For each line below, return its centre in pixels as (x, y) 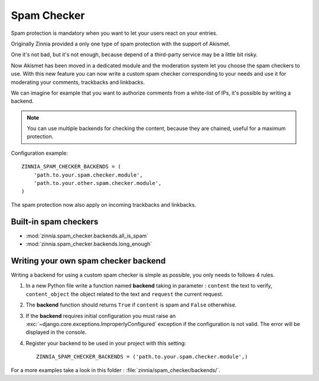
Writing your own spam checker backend (88, 261)
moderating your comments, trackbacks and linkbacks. (78, 82)
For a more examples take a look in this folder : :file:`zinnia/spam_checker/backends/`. (116, 370)
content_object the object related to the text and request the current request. (125, 294)
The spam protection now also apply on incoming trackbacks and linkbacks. (103, 204)
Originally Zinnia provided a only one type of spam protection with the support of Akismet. (121, 44)
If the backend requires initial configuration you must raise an (101, 315)
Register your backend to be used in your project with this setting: (106, 343)
